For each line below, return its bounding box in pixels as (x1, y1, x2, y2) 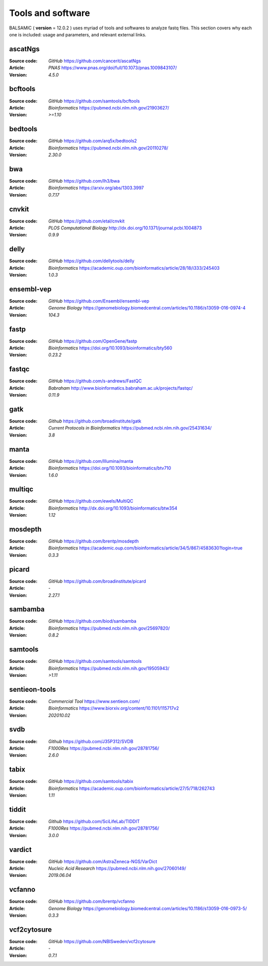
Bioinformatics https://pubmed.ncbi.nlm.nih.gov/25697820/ (48, 625, 170, 631)
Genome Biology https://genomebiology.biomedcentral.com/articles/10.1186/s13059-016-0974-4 (48, 305, 246, 311)
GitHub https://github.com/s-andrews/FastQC (48, 378, 142, 384)
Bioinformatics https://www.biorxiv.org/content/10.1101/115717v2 (48, 705, 179, 711)
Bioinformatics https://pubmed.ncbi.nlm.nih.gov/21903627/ (48, 105, 170, 110)
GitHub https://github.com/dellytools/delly (48, 258, 134, 264)
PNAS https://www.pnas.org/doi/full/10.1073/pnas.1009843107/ (48, 65, 177, 71)
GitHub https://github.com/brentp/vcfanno (48, 898, 135, 904)
